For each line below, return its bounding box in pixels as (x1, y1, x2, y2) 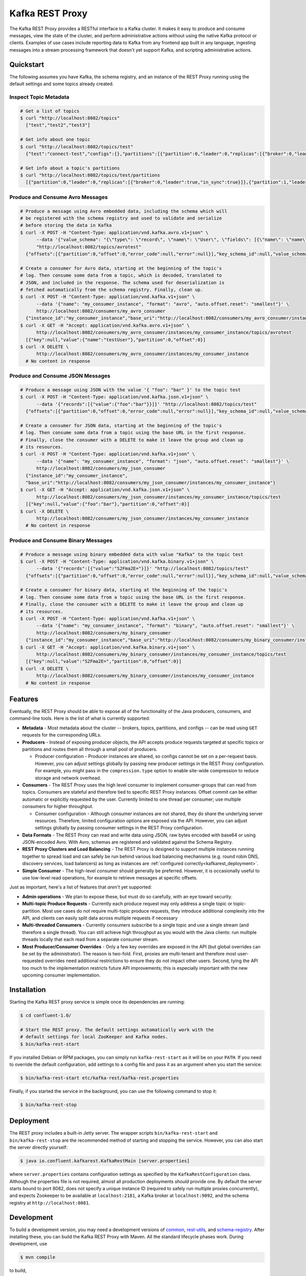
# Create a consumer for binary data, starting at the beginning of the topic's (20, 587, 227, 593)
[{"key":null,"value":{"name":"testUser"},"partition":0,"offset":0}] (25, 337, 206, 342)
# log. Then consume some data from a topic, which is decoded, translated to (20, 273, 222, 278)
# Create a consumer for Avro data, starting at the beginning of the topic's (20, 265, 222, 271)
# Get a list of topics (20, 108, 80, 114)
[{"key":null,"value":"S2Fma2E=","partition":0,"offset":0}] (25, 658, 182, 665)
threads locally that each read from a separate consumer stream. (22, 937, 159, 943)
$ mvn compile (20, 1255, 56, 1260)
